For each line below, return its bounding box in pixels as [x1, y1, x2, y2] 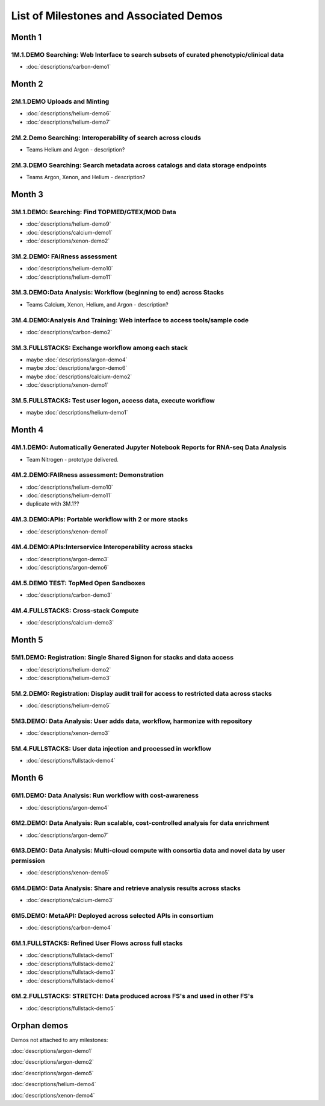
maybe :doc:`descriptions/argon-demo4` [26, 356, 128, 363]
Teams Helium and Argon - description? [26, 146, 125, 153]
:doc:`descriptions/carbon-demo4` [26, 924, 113, 932]
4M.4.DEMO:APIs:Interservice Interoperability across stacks [11, 543, 193, 551]
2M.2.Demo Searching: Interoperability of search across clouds [11, 133, 202, 142]
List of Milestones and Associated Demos [11, 9, 223, 22]
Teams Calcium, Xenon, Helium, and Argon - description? [26, 300, 169, 308]
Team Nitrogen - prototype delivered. [26, 456, 119, 463]
